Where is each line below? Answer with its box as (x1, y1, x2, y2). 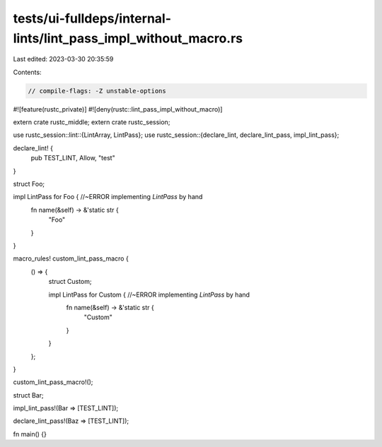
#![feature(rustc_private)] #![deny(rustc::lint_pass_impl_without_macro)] (13, 105, 223, 113)
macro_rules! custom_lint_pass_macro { (13, 254, 129, 263)
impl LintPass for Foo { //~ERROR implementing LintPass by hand (13, 193, 203, 201)
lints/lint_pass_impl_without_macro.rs (13, 30, 243, 46)
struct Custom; (48, 278, 92, 286)
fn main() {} (13, 429, 47, 438)
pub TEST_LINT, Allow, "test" (30, 154, 116, 162)
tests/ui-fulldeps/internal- (13, 11, 171, 26)
